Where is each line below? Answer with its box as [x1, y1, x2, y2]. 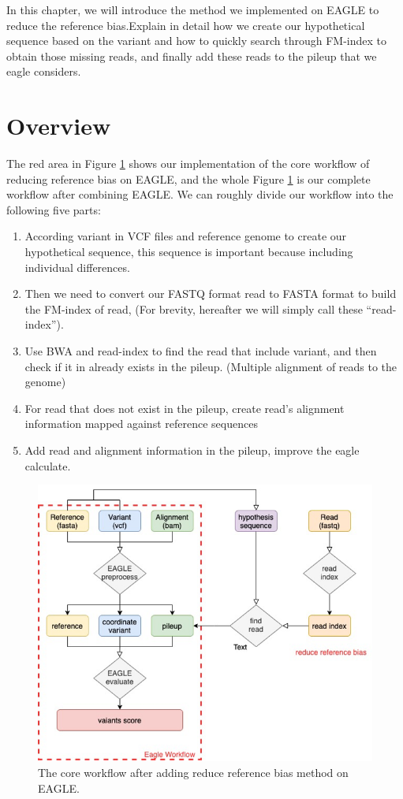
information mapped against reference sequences [24, 415, 258, 432]
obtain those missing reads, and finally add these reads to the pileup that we [6, 47, 377, 64]
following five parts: [6, 201, 101, 217]
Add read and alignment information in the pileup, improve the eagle [24, 442, 360, 458]
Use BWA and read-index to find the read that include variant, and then [24, 343, 377, 359]
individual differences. [24, 258, 130, 275]
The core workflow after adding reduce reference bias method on [38, 764, 349, 780]
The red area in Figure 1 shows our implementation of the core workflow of [6, 155, 370, 172]
